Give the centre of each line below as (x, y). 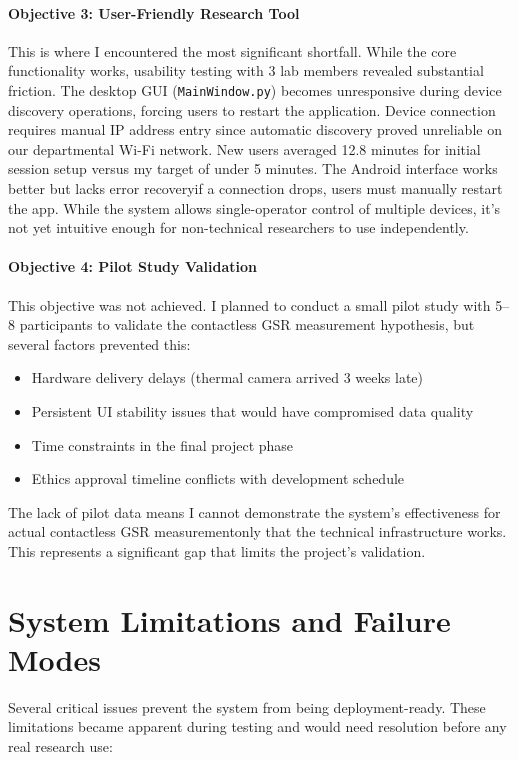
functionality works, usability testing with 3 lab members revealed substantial (246, 70)
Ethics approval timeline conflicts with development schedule (218, 478)
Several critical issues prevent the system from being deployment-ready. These (247, 706)
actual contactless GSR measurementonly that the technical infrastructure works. (257, 531)
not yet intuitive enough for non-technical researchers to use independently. (238, 227)
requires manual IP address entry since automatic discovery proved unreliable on (255, 129)
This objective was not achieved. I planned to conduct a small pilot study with (249, 304)
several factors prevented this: (99, 343)
